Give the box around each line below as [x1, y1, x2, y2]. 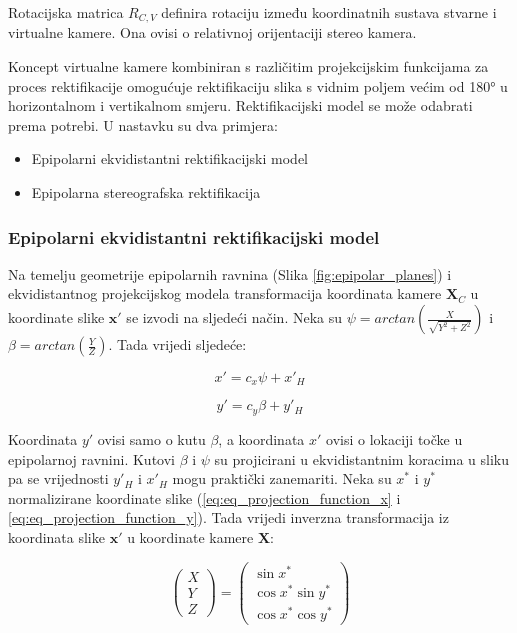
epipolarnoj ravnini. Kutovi [8, 448, 175, 469]
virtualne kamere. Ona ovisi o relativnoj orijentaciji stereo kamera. [8, 22, 417, 43]
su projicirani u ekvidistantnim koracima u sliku [214, 448, 509, 469]
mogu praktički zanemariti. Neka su [172, 468, 392, 489]
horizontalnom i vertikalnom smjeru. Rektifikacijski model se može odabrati [8, 95, 473, 116]
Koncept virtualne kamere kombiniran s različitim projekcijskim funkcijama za [8, 56, 489, 77]
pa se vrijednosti [8, 468, 109, 489]
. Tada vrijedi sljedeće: [108, 334, 247, 355]
